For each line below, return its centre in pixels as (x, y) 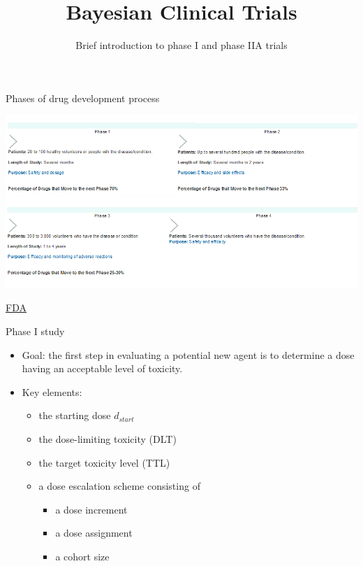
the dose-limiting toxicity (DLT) (108, 438)
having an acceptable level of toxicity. (102, 368)
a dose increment (91, 509)
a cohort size (82, 556)
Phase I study (35, 331)
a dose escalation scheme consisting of (119, 486)
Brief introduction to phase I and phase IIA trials (181, 45)
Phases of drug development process (83, 98)
